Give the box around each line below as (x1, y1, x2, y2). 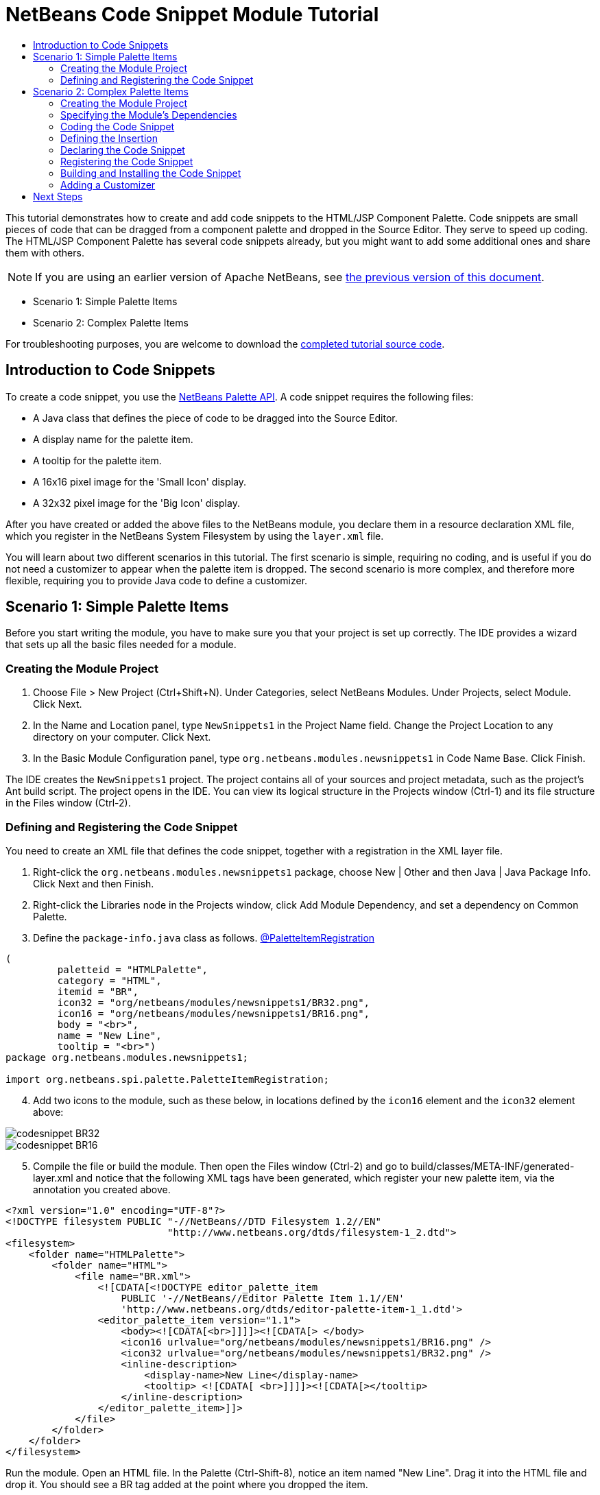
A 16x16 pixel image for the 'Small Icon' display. (33, 475, 247, 488)
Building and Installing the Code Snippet (60, 167, 241, 179)
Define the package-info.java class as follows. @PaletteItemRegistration (33, 931, 375, 944)
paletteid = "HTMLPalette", (57, 964, 208, 975)
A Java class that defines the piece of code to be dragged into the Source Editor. (33, 411, 398, 424)
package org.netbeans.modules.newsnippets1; (5, 1051, 249, 1063)
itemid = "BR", (57, 985, 139, 997)
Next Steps (33, 190, 83, 202)
